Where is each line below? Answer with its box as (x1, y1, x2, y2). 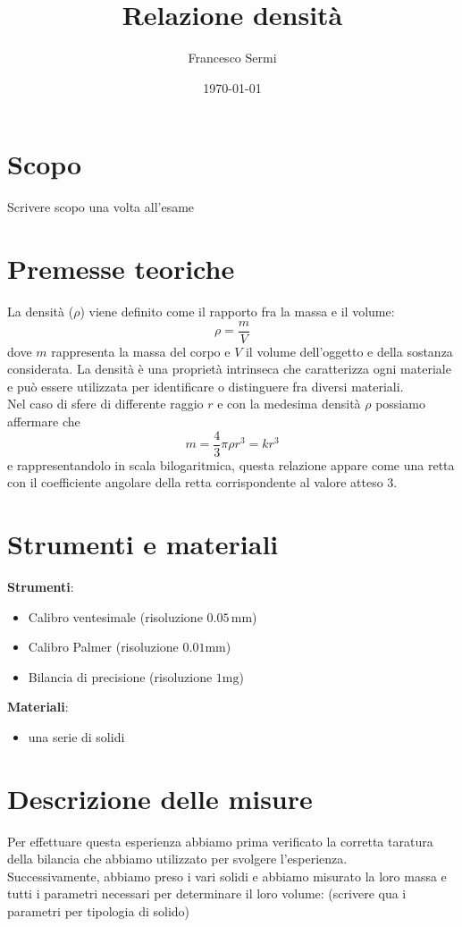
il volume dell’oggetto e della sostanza (245, 341, 453, 360)
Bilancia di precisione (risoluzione (28, 667, 213, 686)
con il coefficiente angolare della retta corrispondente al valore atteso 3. (7, 473, 398, 492)
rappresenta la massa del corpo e (51, 341, 231, 360)
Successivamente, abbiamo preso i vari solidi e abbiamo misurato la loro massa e (7, 866, 447, 885)
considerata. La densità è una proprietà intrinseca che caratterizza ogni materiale (7, 359, 451, 378)
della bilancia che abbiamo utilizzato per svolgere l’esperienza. (7, 849, 348, 868)
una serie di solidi (28, 727, 125, 746)
